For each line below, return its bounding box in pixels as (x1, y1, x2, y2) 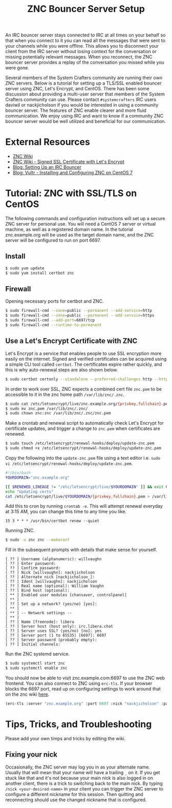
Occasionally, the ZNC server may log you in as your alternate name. (5, 764, 150, 770)
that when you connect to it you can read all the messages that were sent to (5, 37, 165, 44)
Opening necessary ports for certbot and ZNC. (5, 298, 104, 304)
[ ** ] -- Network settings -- (5, 610, 72, 616)
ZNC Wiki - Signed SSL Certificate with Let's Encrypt (12, 159, 124, 165)
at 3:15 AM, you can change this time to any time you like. (5, 508, 127, 515)
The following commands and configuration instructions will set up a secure (5, 215, 165, 222)
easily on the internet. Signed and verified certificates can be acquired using (5, 356, 167, 362)
